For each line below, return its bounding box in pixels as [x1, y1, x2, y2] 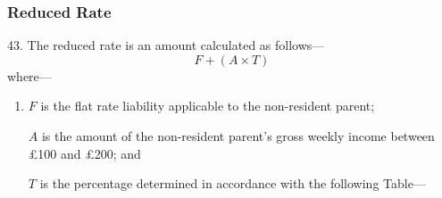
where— [7, 66, 52, 85]
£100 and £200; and [28, 144, 141, 162]
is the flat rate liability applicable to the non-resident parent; [40, 96, 375, 115]
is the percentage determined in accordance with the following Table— [39, 174, 426, 193]
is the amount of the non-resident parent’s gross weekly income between [41, 127, 435, 144]
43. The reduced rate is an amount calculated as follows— [7, 36, 325, 54]
